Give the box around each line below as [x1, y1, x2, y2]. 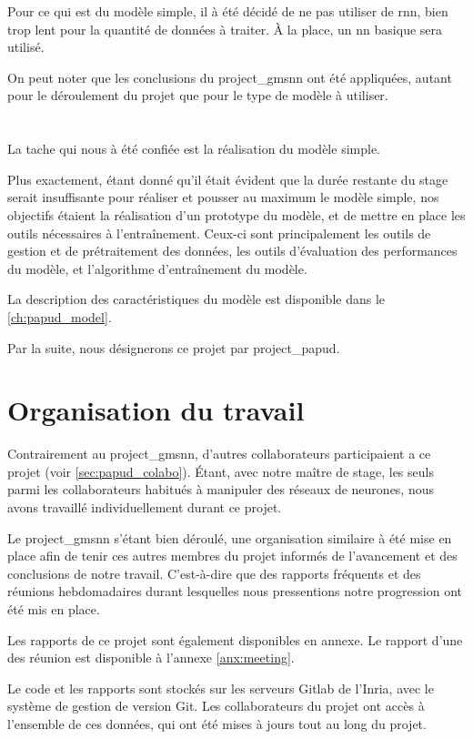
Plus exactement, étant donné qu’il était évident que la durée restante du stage [7, 169, 448, 188]
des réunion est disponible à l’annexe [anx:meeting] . [7, 648, 295, 667]
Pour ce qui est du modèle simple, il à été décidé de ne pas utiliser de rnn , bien [7, 2, 448, 20]
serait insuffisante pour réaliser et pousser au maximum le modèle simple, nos [7, 187, 439, 207]
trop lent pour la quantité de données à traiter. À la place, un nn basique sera [7, 19, 443, 38]
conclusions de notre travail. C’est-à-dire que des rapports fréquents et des [7, 563, 421, 582]
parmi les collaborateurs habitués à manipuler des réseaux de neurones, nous [7, 480, 434, 499]
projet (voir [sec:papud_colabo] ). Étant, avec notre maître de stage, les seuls [7, 461, 434, 481]
